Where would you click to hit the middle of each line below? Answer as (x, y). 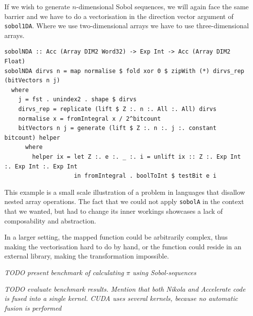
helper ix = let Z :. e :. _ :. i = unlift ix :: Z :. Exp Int (136, 157)
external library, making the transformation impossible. (87, 256)
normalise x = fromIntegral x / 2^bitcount (90, 119)
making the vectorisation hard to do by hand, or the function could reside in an (123, 246)
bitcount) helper (32, 138)
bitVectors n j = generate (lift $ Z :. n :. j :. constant (117, 128)
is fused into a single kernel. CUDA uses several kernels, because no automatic (121, 298)
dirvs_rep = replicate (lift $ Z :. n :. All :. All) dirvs (117, 109)
